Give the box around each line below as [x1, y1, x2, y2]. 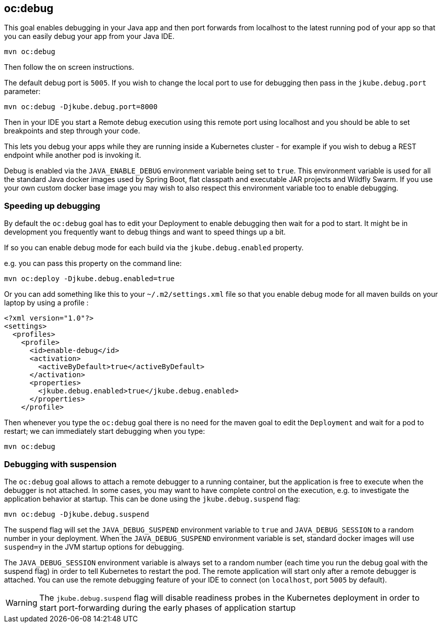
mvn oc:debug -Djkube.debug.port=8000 [4, 103, 158, 111]
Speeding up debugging [4, 200, 101, 211]
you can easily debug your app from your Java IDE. [4, 32, 174, 41]
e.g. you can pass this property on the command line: [4, 259, 182, 268]
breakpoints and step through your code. [4, 126, 141, 136]
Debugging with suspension [4, 459, 117, 469]
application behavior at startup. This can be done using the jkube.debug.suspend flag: [4, 494, 300, 503]
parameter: [4, 87, 41, 96]
